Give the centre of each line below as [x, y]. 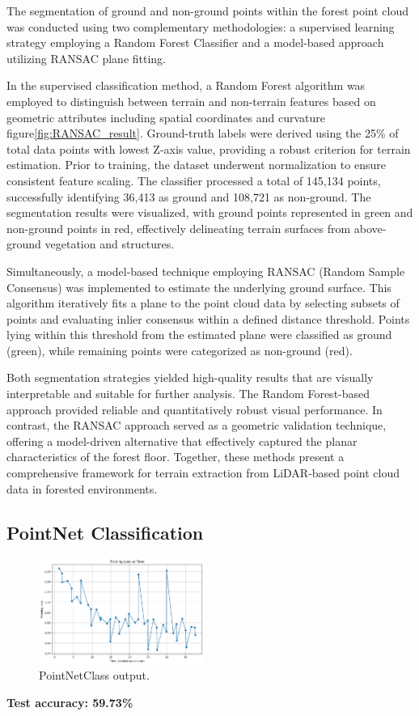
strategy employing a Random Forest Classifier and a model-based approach [195, 42]
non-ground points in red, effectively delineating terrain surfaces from [179, 228]
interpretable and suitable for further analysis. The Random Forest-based [188, 394]
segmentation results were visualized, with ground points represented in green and [210, 212]
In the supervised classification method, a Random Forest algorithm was [186, 85]
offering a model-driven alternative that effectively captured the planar [182, 441]
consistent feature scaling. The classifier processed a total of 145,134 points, [194, 180]
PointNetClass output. [94, 675]
